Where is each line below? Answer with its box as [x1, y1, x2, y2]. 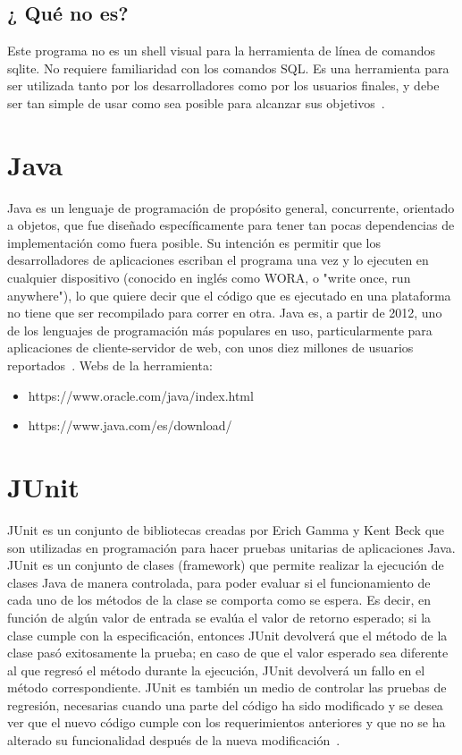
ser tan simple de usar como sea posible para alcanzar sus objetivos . [7, 93, 385, 112]
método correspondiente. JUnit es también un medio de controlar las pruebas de [7, 678, 447, 697]
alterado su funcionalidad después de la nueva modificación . [7, 731, 340, 750]
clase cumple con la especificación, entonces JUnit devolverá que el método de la [7, 625, 448, 644]
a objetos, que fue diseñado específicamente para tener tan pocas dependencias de [7, 216, 455, 234]
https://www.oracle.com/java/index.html [28, 386, 254, 404]
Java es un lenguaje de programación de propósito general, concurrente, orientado [7, 198, 455, 216]
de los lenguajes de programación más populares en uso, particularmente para [7, 320, 433, 339]
